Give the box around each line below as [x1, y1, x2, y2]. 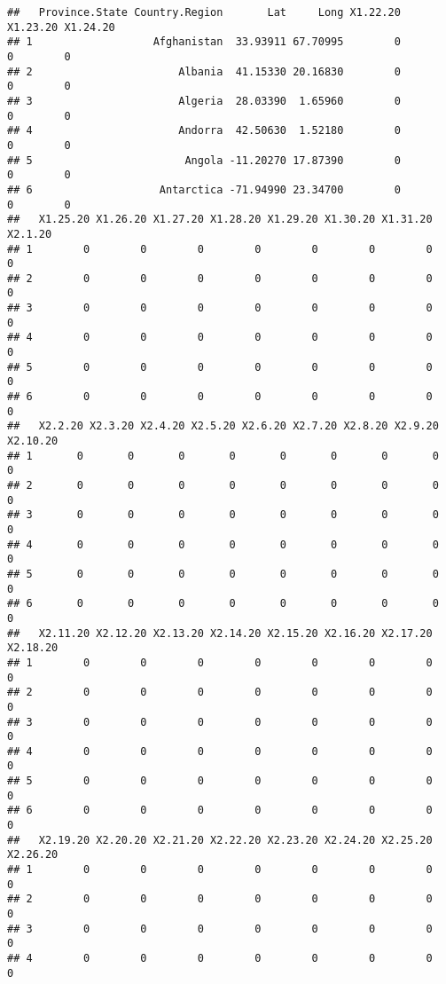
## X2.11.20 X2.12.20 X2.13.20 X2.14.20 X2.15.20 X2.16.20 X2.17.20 [7, 626, 433, 640]
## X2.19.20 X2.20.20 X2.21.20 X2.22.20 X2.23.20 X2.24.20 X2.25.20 [7, 833, 433, 846]
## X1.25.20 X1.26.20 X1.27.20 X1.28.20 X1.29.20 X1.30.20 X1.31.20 [7, 213, 433, 226]
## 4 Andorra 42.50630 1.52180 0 [7, 124, 401, 138]
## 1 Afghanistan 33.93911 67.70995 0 [7, 35, 401, 49]
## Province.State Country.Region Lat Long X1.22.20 [7, 6, 401, 19]
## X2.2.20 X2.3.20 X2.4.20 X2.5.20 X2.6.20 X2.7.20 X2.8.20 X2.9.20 [7, 420, 439, 433]
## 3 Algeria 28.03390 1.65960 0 [7, 94, 401, 107]
